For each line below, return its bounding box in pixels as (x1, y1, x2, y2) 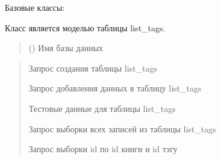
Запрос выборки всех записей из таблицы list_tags (28, 122, 216, 135)
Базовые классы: (5, 1, 65, 13)
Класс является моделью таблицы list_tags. (5, 21, 166, 34)
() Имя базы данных (28, 42, 104, 54)
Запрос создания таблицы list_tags (28, 61, 157, 74)
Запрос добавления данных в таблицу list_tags (28, 82, 202, 94)
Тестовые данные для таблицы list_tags (28, 102, 176, 114)
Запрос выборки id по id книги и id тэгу (28, 143, 178, 155)
